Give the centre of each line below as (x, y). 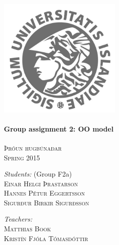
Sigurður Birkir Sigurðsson (47, 202)
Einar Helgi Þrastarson (41, 183)
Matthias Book (28, 229)
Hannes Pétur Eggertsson (45, 193)
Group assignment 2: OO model (59, 128)
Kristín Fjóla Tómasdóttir (46, 238)
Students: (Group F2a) (38, 174)
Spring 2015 (22, 157)
